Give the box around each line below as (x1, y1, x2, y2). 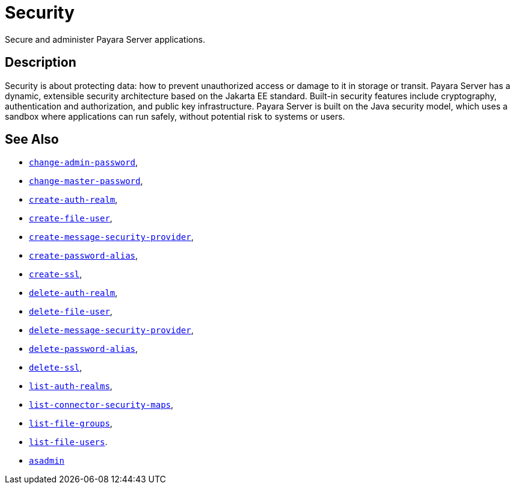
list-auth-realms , (29, 381, 113, 392)
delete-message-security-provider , (29, 325, 194, 336)
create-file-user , (29, 213, 113, 224)
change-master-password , (29, 176, 143, 186)
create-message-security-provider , (29, 232, 194, 242)
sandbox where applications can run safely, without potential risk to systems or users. (5, 111, 345, 121)
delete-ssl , (29, 362, 82, 373)
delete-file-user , (29, 306, 113, 317)
